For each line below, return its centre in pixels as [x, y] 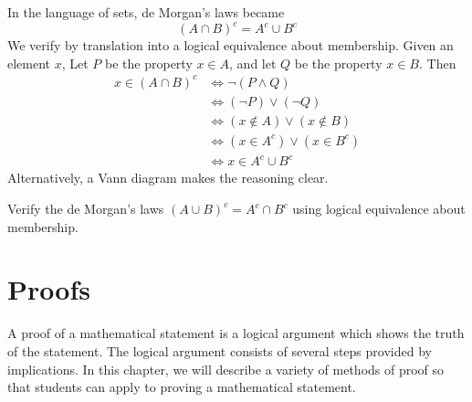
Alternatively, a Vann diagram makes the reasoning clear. [168, 178]
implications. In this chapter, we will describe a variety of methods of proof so [226, 369]
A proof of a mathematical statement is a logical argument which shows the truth [236, 333]
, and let [253, 63]
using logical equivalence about [379, 209]
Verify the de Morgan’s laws [86, 209]
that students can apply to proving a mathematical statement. [182, 387]
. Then [437, 63]
